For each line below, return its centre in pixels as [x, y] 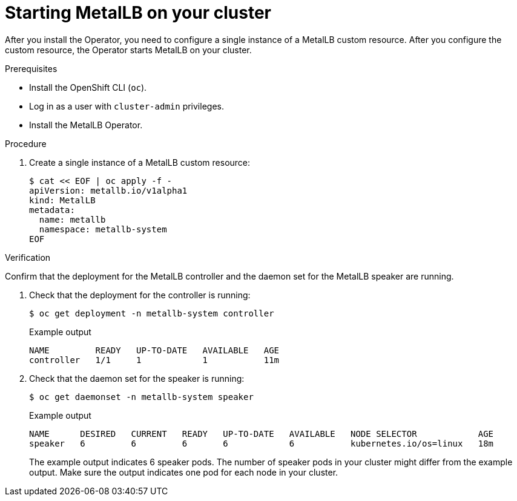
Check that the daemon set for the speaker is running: [137, 378]
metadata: [52, 210]
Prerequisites [31, 68]
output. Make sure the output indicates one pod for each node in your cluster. [184, 472]
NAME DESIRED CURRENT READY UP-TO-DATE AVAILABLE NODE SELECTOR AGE [262, 434]
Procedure [26, 143]
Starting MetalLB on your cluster [138, 13]
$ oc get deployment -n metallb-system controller [152, 313]
